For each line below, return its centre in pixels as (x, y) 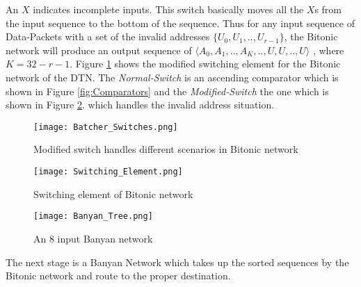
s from (328, 9)
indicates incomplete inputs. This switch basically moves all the (168, 9)
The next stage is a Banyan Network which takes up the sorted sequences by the (177, 262)
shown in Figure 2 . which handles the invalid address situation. (140, 105)
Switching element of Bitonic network (113, 194)
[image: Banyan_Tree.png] (93, 216)
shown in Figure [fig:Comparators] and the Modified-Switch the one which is (167, 91)
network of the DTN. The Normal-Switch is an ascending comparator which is (172, 77)
